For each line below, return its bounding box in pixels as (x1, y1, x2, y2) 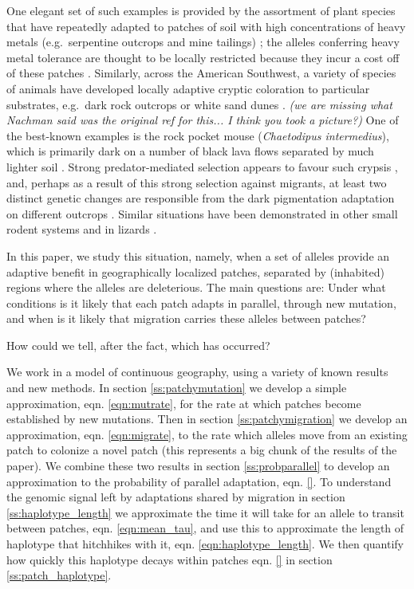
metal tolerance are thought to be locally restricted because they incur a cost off (6, 49, 400, 65)
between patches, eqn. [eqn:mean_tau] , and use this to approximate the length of (6, 520, 404, 536)
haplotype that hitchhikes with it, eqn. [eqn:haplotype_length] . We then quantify (6, 536, 404, 552)
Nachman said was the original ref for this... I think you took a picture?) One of (6, 112, 399, 128)
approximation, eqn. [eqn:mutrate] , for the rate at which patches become (6, 395, 361, 411)
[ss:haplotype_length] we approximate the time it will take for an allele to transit (6, 504, 404, 520)
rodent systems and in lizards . (6, 221, 157, 238)
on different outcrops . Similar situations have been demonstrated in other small (6, 205, 398, 222)
